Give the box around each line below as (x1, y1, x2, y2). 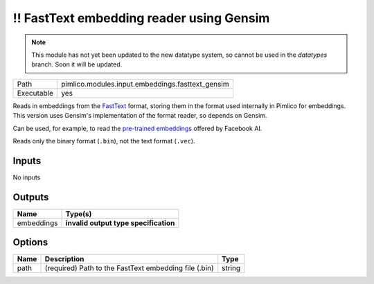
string (222, 263, 241, 273)
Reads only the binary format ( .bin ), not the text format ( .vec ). (12, 136, 195, 145)
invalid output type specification (65, 218, 175, 228)
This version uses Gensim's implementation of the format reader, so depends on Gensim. (12, 112, 267, 120)
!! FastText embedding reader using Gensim (12, 10, 270, 26)
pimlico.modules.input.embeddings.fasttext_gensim (61, 79, 229, 89)
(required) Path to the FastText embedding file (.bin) (44, 263, 214, 273)
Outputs (12, 191, 49, 203)
